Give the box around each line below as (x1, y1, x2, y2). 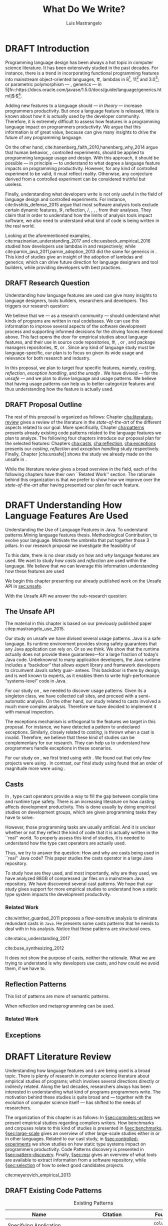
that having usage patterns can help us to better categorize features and (5, 380, 155, 386)
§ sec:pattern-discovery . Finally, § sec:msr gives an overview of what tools (5, 1151, 157, 1157)
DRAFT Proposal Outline (5, 400, 82, 409)
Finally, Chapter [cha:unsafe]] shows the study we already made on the (5, 451, 152, 457)
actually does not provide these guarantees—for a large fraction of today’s (5, 651, 158, 657)
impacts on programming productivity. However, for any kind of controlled (5, 165, 157, 171)
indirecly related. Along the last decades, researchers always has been (5, 1083, 151, 1089)
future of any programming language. (5, 134, 82, 140)
